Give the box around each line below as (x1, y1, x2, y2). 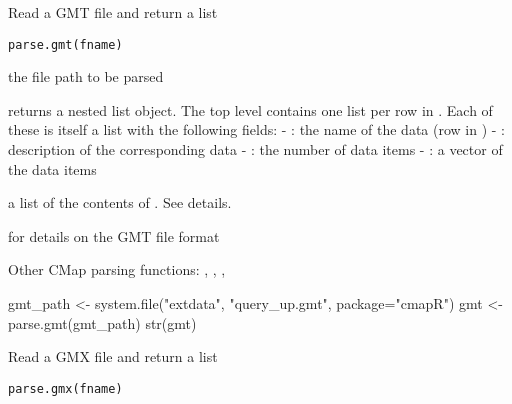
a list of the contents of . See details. (8, 192, 232, 213)
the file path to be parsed (8, 66, 164, 87)
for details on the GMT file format (8, 225, 220, 246)
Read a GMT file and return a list (8, 2, 218, 22)
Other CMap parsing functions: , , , (8, 259, 226, 280)
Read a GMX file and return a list (8, 346, 218, 367)
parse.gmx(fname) (8, 381, 123, 396)
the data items (8, 158, 97, 179)
